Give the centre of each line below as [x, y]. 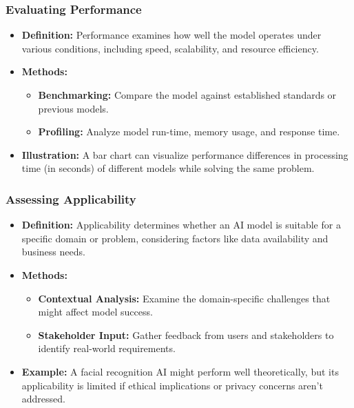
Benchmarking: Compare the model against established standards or [187, 95]
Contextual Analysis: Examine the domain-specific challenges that [184, 298]
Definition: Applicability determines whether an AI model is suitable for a [181, 225]
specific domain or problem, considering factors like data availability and [175, 238]
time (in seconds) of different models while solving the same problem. [168, 168]
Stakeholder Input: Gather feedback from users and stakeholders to [186, 334]
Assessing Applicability [71, 198]
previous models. [73, 108]
